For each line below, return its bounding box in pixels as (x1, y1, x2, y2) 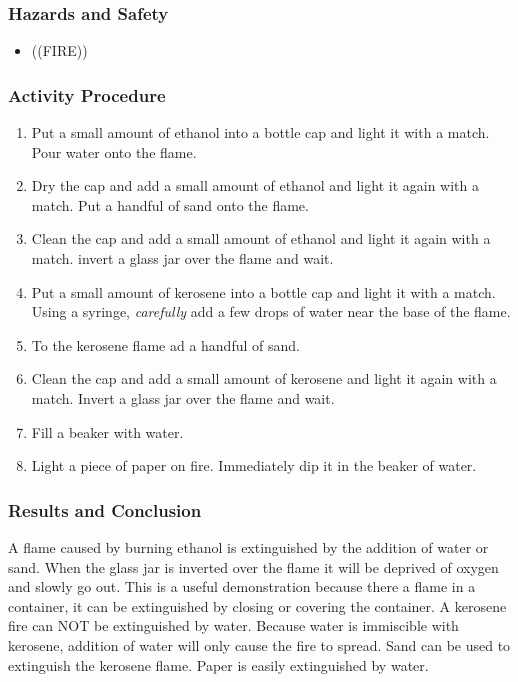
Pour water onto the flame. (31, 141, 197, 162)
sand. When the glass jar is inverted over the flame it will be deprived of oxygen (8, 556, 499, 577)
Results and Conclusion (8, 497, 202, 522)
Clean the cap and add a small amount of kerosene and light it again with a (31, 368, 497, 389)
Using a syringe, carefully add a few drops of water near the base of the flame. (31, 301, 511, 322)
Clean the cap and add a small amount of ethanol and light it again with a (31, 228, 491, 249)
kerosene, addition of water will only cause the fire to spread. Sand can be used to (8, 634, 511, 655)
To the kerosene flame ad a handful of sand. (31, 334, 300, 355)
